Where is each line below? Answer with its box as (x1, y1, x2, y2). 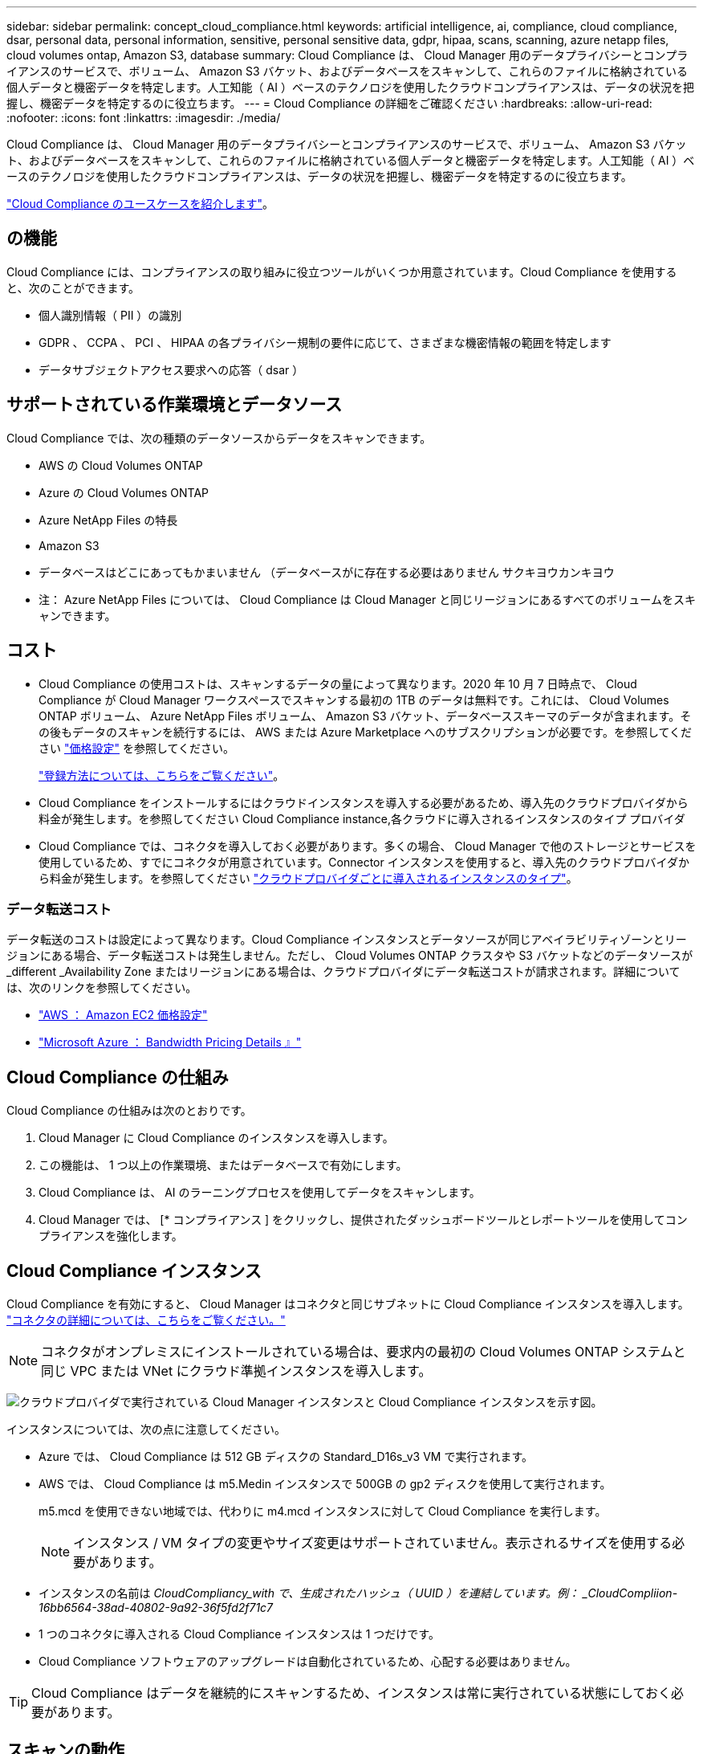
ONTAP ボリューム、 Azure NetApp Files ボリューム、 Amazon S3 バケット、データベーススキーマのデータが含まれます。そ (39, 708, 692, 723)
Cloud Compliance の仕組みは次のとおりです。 (6, 1103, 252, 1118)
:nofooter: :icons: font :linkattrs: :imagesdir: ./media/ (6, 111, 281, 124)
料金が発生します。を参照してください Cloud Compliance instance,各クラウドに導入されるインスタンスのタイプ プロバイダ (39, 811, 685, 826)
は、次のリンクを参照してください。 (6, 981, 197, 995)
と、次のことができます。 (6, 280, 140, 295)
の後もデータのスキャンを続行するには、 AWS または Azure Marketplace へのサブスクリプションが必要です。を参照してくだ (39, 724, 693, 739)
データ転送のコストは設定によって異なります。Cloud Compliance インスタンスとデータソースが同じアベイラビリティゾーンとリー (6, 932, 687, 947)
